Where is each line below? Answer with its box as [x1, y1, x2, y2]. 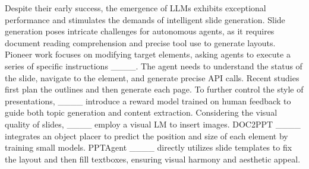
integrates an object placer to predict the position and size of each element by [5, 129, 288, 142]
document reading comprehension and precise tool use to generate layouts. [5, 36, 276, 49]
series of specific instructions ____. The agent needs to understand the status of [5, 59, 302, 72]
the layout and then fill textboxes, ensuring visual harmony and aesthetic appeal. [5, 152, 301, 165]
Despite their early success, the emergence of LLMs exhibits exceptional [5, 2, 266, 14]
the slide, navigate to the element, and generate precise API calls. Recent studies [5, 71, 299, 84]
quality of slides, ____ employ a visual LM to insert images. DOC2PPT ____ [5, 117, 301, 130]
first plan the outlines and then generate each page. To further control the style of [5, 83, 304, 95]
